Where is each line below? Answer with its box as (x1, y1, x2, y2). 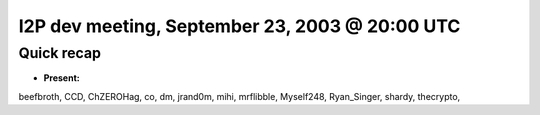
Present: (43, 72, 80, 84)
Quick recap (18, 44, 102, 62)
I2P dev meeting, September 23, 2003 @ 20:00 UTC (18, 15, 461, 37)
